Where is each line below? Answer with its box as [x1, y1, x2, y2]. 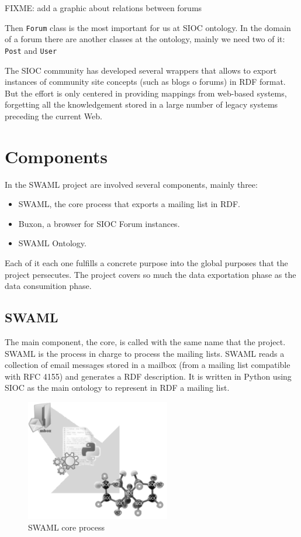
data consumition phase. [5, 280, 92, 292]
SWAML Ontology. [18, 237, 87, 249]
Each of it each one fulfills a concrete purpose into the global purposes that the [5, 256, 288, 268]
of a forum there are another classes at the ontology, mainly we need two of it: [5, 33, 285, 45]
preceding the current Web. [5, 109, 102, 122]
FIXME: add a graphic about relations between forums [5, 2, 202, 13]
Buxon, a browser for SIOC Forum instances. [18, 217, 180, 229]
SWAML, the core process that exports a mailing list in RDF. [18, 198, 240, 210]
